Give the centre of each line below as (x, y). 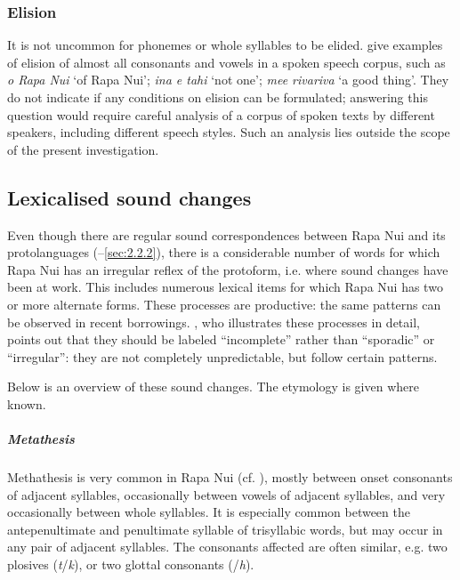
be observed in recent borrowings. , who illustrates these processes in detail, (214, 322)
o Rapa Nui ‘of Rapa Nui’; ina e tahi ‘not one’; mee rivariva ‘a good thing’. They (228, 80)
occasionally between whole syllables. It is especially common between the (209, 512)
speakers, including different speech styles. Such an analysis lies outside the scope (229, 132)
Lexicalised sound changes (129, 197)
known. (27, 403)
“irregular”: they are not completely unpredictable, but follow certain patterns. (222, 356)
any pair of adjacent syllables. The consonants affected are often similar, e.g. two (227, 547)
